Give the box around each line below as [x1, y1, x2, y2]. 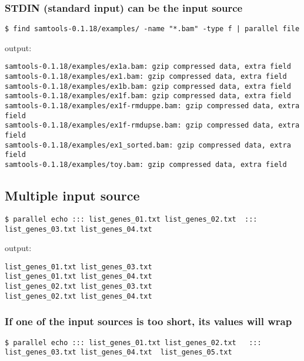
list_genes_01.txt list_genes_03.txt [5, 262, 152, 271]
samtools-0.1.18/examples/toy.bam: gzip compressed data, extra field [5, 161, 287, 169]
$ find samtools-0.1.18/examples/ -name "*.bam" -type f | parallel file [5, 25, 300, 34]
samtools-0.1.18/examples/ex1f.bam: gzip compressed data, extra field [5, 92, 291, 101]
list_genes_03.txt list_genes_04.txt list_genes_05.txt [5, 348, 232, 357]
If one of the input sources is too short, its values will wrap [5, 314, 292, 329]
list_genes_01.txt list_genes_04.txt [5, 272, 152, 281]
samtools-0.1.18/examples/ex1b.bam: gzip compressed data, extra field [5, 82, 291, 91]
